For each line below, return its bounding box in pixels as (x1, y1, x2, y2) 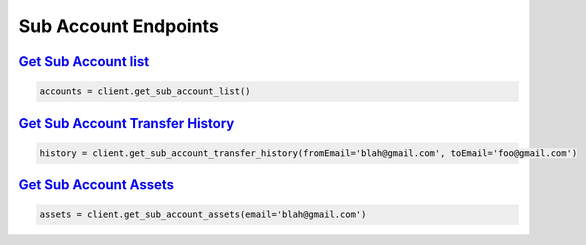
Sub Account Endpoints (18, 15, 219, 37)
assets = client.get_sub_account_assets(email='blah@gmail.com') (39, 209, 367, 220)
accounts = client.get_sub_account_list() (39, 86, 251, 97)
